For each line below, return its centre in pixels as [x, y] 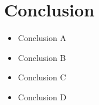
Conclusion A [42, 38]
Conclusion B [42, 57]
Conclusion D [42, 96]
